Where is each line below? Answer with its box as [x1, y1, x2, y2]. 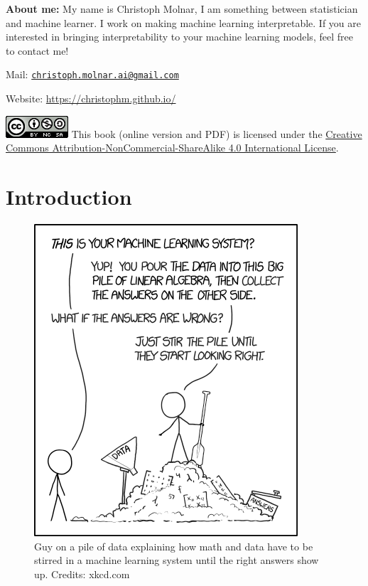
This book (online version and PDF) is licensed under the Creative [71, 126, 362, 141]
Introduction [6, 182, 132, 211]
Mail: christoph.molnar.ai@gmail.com [6, 67, 179, 82]
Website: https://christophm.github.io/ [6, 91, 176, 106]
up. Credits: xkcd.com [34, 566, 130, 581]
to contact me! [6, 43, 69, 58]
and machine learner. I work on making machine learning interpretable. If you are [6, 15, 362, 30]
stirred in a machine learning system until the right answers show [34, 553, 319, 568]
